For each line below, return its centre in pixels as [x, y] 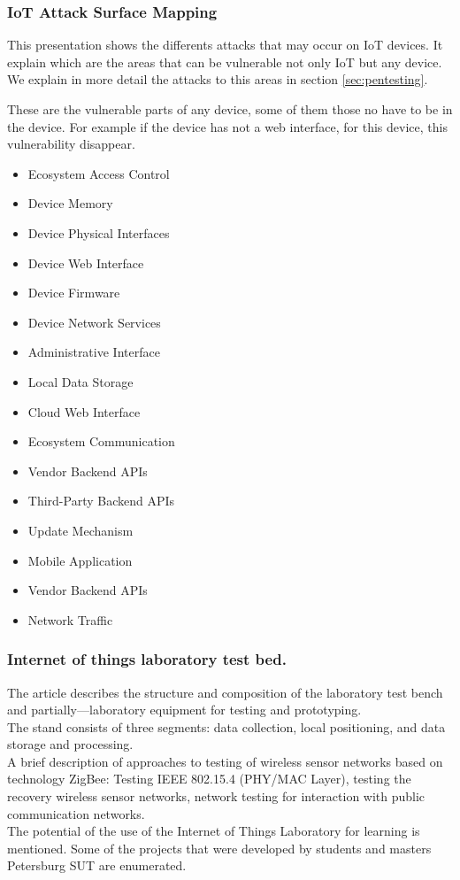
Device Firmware [74, 293]
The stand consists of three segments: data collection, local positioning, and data [226, 726]
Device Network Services [94, 322]
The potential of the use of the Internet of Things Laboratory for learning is [214, 831]
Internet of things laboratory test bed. [147, 659]
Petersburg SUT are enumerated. [97, 865]
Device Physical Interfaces [99, 232]
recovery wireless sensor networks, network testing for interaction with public [216, 796]
